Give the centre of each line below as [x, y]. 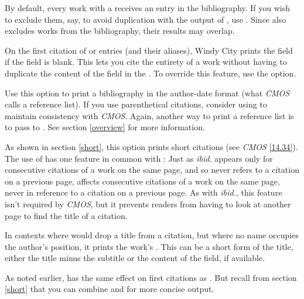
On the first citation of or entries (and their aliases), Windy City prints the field [149, 50]
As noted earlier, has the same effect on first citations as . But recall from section [151, 277]
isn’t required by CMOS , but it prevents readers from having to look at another [148, 204]
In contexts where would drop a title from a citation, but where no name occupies [152, 235]
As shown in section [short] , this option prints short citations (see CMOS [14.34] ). [151, 146]
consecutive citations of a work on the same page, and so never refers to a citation [152, 170]
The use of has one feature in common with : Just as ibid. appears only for [139, 158]
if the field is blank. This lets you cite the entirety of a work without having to [146, 62]
